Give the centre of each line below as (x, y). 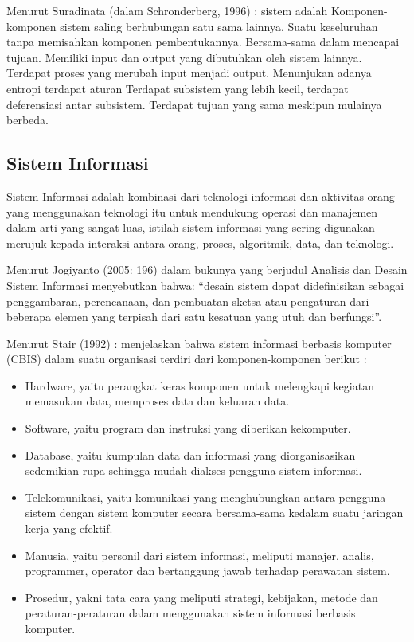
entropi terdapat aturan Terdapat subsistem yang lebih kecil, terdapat (178, 88)
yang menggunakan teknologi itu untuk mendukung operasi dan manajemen (192, 211)
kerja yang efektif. (69, 528)
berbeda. (27, 120)
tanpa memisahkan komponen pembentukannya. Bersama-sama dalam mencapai (203, 42)
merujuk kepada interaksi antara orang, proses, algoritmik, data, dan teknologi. (200, 243)
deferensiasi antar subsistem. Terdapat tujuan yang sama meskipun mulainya (194, 104)
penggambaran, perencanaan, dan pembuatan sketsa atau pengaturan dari (188, 301)
